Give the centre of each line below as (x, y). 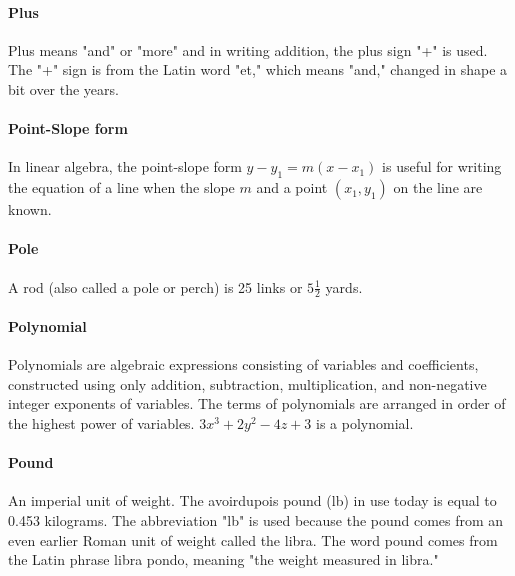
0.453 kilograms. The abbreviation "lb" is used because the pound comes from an (256, 519)
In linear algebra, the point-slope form (125, 166)
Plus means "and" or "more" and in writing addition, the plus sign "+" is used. (248, 49)
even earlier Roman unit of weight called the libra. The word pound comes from (253, 539)
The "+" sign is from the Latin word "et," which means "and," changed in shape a (258, 69)
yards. (344, 286)
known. (30, 209)
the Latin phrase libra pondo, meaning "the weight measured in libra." (223, 559)
